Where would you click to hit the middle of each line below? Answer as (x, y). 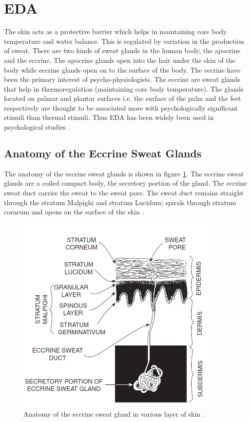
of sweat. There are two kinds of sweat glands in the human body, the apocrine (122, 50)
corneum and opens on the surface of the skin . (74, 212)
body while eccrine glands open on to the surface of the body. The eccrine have (122, 69)
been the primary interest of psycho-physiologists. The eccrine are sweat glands (122, 79)
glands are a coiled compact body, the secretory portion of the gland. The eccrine (125, 183)
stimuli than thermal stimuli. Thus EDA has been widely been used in (109, 117)
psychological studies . (37, 127)
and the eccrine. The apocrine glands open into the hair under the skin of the (120, 60)
